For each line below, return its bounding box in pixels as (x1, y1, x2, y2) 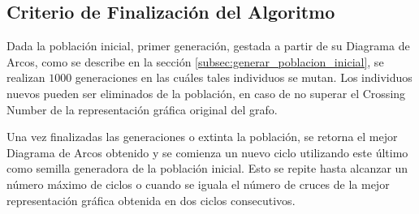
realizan (6, 69, 45, 86)
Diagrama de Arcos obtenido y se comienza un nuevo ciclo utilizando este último (6, 143, 408, 160)
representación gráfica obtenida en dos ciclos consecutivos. (6, 191, 296, 208)
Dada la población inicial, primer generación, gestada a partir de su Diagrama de (6, 37, 410, 54)
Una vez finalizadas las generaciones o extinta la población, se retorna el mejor (6, 128, 398, 145)
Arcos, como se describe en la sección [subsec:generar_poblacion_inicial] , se (6, 53, 384, 70)
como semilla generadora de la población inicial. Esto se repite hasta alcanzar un (6, 160, 408, 177)
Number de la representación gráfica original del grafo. (6, 101, 278, 118)
